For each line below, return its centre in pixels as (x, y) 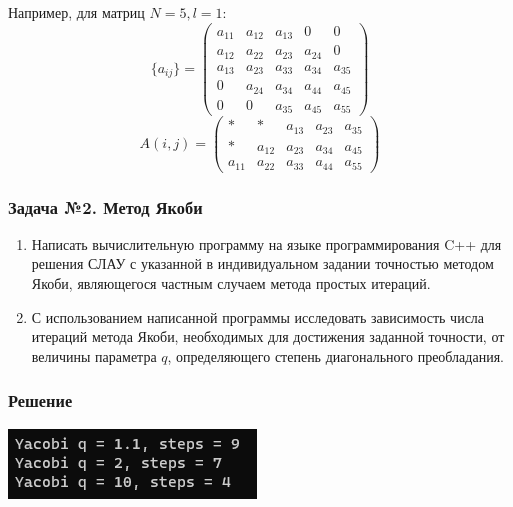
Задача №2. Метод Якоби (105, 206)
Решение (40, 400)
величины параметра (94, 355)
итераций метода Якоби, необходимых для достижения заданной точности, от (268, 336)
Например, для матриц (76, 12)
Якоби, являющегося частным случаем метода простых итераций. (231, 283)
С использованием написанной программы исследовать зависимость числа (258, 316)
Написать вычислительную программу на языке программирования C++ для (266, 243)
